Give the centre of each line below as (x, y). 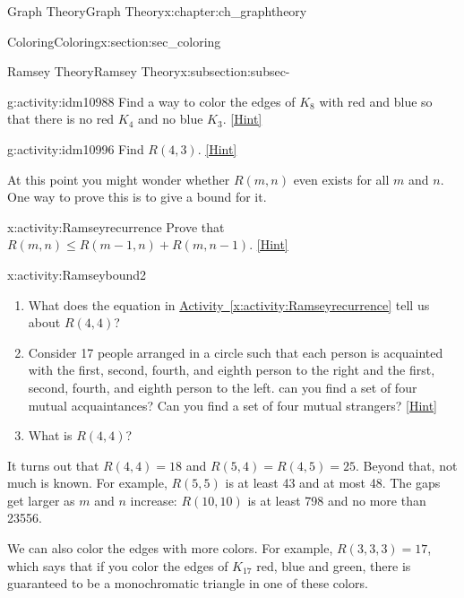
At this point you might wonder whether (119, 179)
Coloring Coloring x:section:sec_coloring (114, 41)
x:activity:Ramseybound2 (77, 274)
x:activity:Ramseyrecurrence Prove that (116, 226)
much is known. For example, (87, 483)
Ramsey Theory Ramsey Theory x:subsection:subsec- (149, 71)
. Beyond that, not (406, 465)
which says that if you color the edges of (118, 565)
